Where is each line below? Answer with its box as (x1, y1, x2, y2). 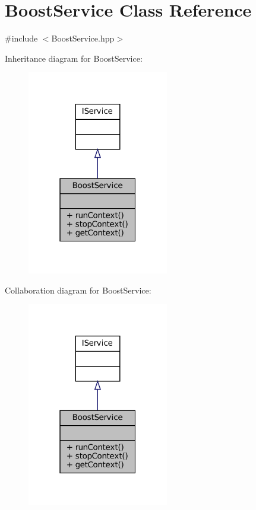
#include (5, 32, 38, 44)
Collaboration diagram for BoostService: (5, 283, 151, 296)
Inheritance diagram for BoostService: (5, 52, 143, 64)
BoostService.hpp (51, 32, 115, 44)
